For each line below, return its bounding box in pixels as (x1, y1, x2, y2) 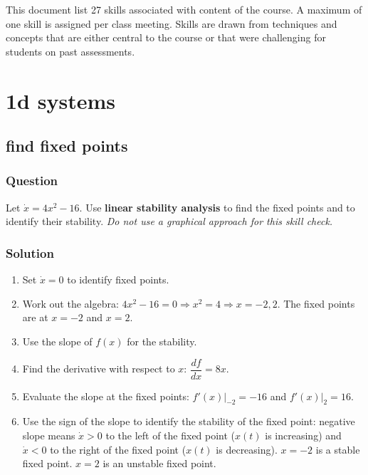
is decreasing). (216, 442, 278, 456)
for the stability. (127, 333, 197, 348)
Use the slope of (22, 333, 93, 348)
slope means (22, 427, 75, 442)
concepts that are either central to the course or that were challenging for (6, 30, 326, 45)
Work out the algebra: (22, 296, 119, 310)
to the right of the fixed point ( (50, 442, 186, 456)
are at (22, 310, 48, 325)
